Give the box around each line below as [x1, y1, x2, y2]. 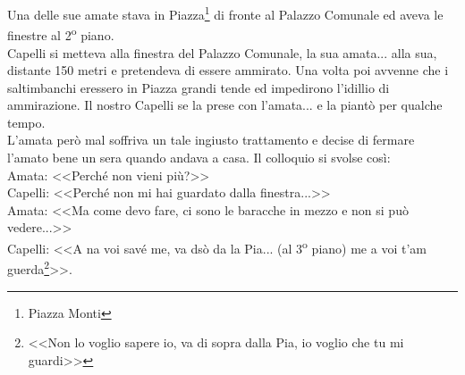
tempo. [7, 112, 46, 131]
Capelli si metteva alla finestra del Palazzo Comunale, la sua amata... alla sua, [7, 43, 437, 62]
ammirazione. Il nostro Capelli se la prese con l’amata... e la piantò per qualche [7, 96, 443, 114]
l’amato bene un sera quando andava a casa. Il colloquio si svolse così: [7, 148, 391, 167]
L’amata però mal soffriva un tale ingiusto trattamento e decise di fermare [7, 130, 415, 149]
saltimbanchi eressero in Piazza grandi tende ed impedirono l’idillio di [7, 78, 390, 96]
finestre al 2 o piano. [7, 23, 114, 44]
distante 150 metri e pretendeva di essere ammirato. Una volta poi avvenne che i [7, 61, 449, 79]
